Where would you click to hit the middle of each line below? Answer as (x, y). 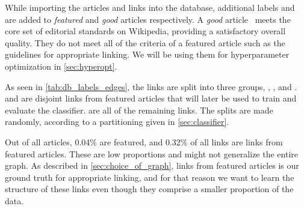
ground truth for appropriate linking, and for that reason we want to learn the (150, 177)
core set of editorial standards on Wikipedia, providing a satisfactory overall (145, 31)
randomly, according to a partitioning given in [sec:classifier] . (117, 122)
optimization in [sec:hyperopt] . (61, 66)
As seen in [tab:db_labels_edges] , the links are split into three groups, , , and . (151, 86)
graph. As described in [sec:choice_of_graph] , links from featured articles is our (152, 165)
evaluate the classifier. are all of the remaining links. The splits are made (139, 110)
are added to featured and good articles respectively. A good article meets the (148, 19)
